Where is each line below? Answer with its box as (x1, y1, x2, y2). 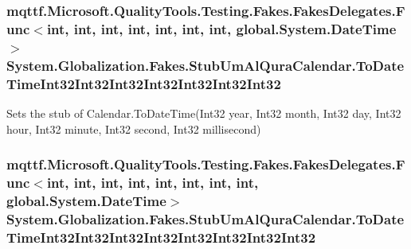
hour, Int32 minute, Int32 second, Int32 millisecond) (6, 120, 261, 137)
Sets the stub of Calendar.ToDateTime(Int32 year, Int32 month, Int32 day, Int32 (6, 104, 401, 121)
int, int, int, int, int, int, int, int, (46, 172, 259, 192)
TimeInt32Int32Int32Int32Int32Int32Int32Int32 (6, 227, 316, 247)
